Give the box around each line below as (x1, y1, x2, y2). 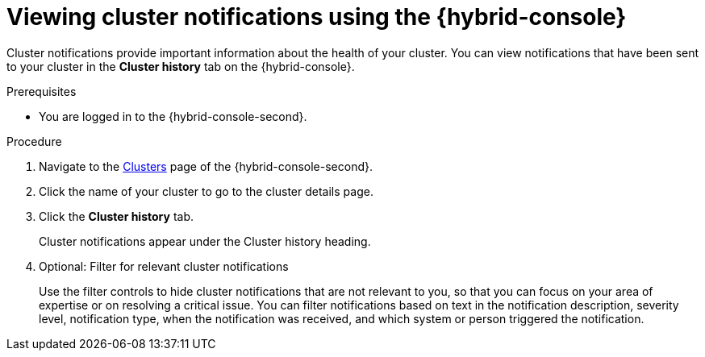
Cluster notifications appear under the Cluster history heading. (39, 234, 371, 248)
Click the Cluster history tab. (39, 209, 194, 223)
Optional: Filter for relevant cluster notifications (39, 259, 289, 273)
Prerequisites (6, 84, 77, 98)
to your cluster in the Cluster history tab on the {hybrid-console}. (6, 59, 355, 73)
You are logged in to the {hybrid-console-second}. (39, 109, 307, 123)
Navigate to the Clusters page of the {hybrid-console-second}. (39, 159, 373, 173)
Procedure (6, 134, 62, 148)
